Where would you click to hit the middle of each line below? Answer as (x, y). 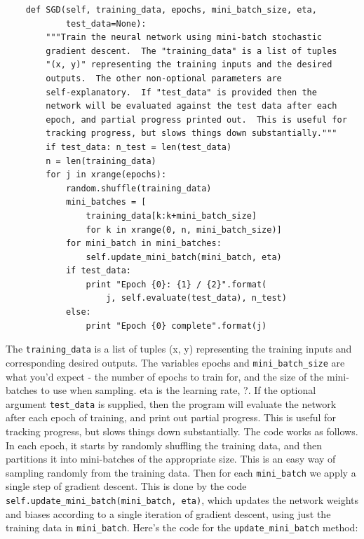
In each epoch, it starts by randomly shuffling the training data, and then (164, 445)
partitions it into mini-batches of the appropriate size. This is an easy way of (171, 459)
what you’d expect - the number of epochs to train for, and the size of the (165, 376)
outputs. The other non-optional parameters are (164, 78)
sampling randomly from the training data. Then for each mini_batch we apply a (181, 472)
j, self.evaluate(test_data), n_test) (196, 298)
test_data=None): (106, 23)
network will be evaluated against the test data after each (191, 106)
